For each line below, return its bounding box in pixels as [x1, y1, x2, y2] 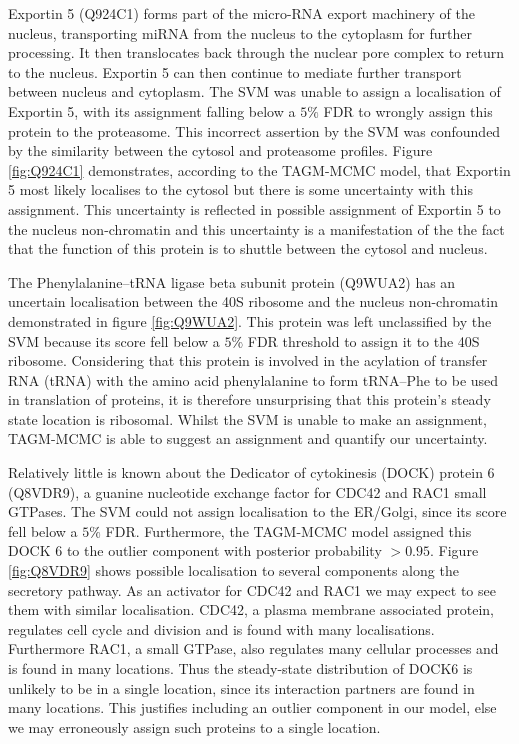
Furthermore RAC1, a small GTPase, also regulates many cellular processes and [8, 638, 499, 659]
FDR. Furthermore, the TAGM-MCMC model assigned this [105, 520, 472, 541]
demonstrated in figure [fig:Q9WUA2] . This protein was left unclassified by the [8, 310, 492, 331]
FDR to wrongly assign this [323, 100, 493, 121]
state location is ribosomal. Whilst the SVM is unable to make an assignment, [8, 408, 487, 429]
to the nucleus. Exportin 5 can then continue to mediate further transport [8, 61, 462, 82]
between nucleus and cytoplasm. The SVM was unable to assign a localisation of [8, 81, 501, 102]
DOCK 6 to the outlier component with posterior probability [8, 540, 382, 561]
